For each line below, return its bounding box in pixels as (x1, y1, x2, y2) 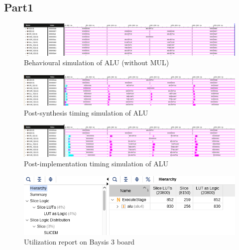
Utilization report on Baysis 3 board (24, 237, 135, 247)
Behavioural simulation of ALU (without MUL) (24, 57, 169, 68)
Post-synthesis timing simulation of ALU (24, 107, 148, 118)
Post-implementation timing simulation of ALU (24, 158, 168, 169)
